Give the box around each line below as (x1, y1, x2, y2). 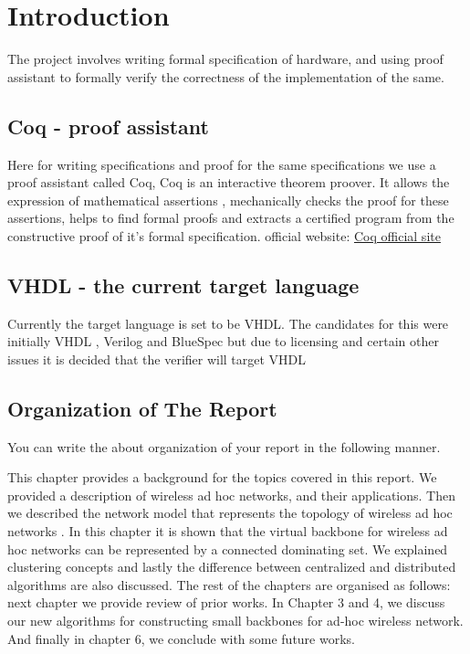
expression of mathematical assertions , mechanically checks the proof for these (7, 190, 449, 209)
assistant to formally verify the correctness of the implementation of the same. (7, 67, 444, 86)
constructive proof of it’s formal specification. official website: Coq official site (7, 226, 441, 245)
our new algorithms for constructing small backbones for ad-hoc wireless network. (7, 611, 464, 630)
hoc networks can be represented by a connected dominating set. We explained (7, 539, 448, 558)
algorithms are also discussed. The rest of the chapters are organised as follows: (7, 575, 451, 594)
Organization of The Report (7, 394, 277, 422)
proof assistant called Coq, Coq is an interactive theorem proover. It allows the (7, 173, 450, 192)
